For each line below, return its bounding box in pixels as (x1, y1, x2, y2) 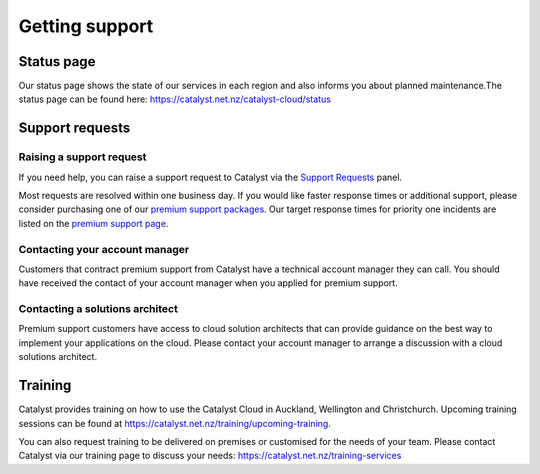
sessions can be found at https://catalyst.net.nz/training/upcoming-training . (18, 417, 332, 429)
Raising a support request (18, 150, 147, 164)
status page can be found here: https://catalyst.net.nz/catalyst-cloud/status (18, 93, 332, 105)
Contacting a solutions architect (18, 302, 179, 316)
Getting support (18, 15, 154, 37)
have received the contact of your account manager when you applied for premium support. (18, 277, 399, 289)
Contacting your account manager (18, 242, 190, 256)
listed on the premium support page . (18, 217, 169, 229)
